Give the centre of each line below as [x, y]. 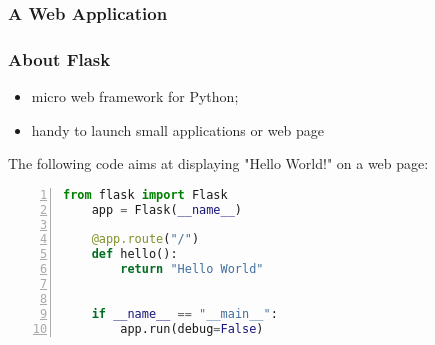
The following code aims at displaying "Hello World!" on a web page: [218, 163]
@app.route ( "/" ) [145, 239]
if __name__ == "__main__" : [184, 313]
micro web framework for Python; [135, 96]
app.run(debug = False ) [192, 328]
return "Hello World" [192, 269]
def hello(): [134, 254]
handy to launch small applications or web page [178, 129]
